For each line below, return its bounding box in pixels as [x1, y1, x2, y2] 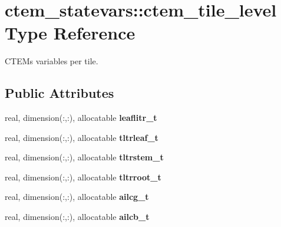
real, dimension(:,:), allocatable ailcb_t [5, 210, 150, 223]
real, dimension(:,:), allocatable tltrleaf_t [5, 131, 158, 143]
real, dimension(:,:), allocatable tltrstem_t [5, 151, 164, 163]
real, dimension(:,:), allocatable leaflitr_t [5, 111, 157, 124]
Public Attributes [5, 84, 114, 102]
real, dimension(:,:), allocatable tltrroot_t [5, 170, 161, 183]
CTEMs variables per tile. [5, 55, 98, 67]
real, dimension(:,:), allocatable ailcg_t [5, 190, 149, 203]
